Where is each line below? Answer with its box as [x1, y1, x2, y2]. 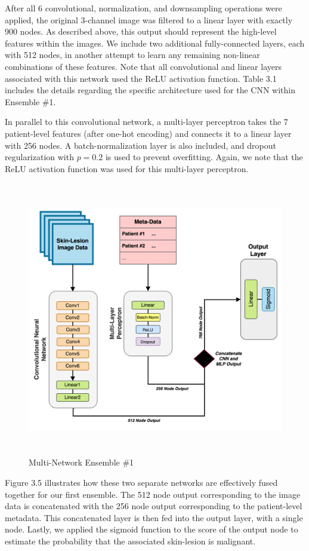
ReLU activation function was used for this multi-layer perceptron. [5, 162, 249, 175]
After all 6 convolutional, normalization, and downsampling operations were [5, 2, 282, 14]
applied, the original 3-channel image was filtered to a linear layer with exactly [5, 13, 293, 26]
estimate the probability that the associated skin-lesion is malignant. [5, 535, 256, 547]
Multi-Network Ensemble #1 [29, 456, 134, 469]
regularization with [5, 151, 74, 163]
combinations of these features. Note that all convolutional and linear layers [5, 60, 282, 72]
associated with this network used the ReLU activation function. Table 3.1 [5, 72, 277, 84]
